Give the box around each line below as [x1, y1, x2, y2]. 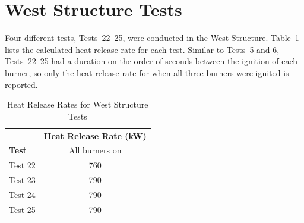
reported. [5, 78, 38, 90]
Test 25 [9, 203, 36, 215]
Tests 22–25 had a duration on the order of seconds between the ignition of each [5, 55, 298, 67]
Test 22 [9, 159, 36, 171]
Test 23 [9, 174, 36, 186]
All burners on [69, 144, 122, 156]
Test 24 [9, 188, 36, 200]
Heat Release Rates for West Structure [7, 98, 148, 111]
